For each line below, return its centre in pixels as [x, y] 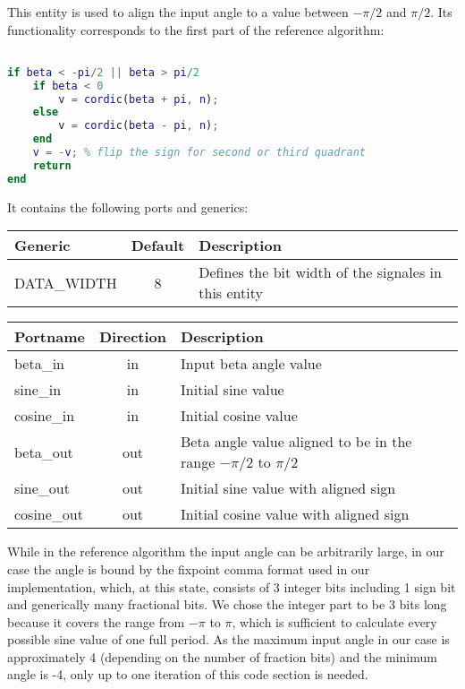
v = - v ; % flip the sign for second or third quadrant [199, 153]
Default [158, 245]
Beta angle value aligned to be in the [296, 442]
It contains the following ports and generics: [128, 207]
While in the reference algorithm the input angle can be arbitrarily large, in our [226, 551]
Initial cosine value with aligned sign [295, 514]
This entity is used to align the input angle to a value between [178, 12]
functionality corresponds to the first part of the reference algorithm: [196, 29]
